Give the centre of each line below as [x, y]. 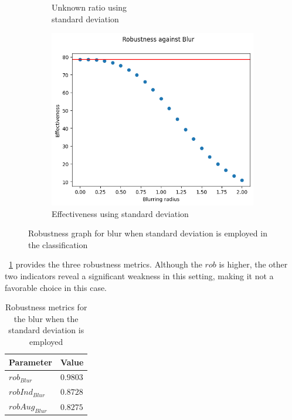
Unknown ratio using [89, 7]
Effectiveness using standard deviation [120, 213]
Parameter [30, 362]
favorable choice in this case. [56, 287]
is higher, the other [253, 264]
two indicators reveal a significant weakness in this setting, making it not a [139, 275]
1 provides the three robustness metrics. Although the [106, 264]
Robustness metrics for [46, 307]
